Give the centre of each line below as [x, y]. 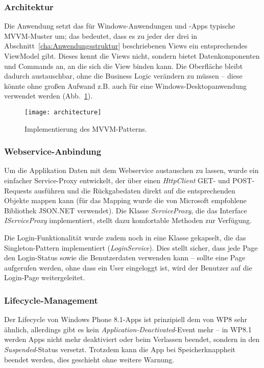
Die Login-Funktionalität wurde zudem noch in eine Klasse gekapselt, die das [125, 237]
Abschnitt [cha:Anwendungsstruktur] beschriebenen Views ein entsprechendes [126, 46]
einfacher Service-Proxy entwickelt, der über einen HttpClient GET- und [117, 180]
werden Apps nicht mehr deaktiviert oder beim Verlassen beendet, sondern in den [132, 339]
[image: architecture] [63, 112]
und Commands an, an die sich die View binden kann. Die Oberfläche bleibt [124, 66]
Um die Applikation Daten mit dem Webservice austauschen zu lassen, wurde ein [131, 170]
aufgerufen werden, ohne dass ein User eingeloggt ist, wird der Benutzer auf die [128, 267]
